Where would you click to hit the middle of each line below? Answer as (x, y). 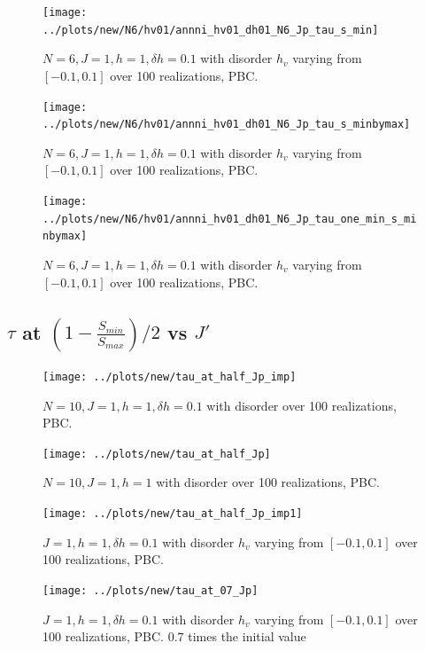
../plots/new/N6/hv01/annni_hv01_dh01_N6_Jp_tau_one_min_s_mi (230, 219)
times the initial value (247, 636)
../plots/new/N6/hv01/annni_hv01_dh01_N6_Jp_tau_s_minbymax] (227, 125)
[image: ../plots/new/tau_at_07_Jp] (151, 590)
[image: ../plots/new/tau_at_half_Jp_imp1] (173, 514)
